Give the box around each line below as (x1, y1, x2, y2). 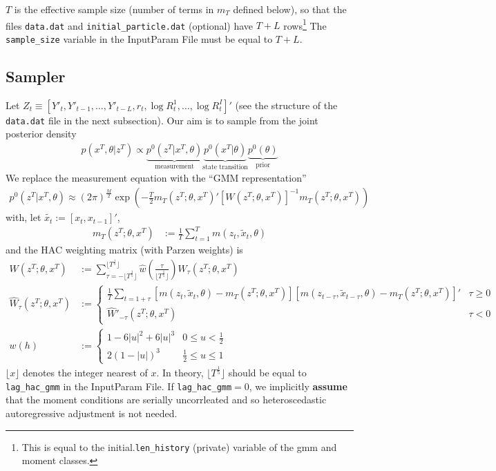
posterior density (6, 126, 77, 141)
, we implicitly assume (249, 378, 347, 393)
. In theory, (156, 365, 204, 380)
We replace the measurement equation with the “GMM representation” (6, 171, 307, 185)
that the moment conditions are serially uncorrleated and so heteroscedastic (6, 392, 327, 407)
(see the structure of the (235, 97, 338, 112)
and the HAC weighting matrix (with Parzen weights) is (6, 242, 243, 257)
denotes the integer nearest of (23, 365, 148, 380)
